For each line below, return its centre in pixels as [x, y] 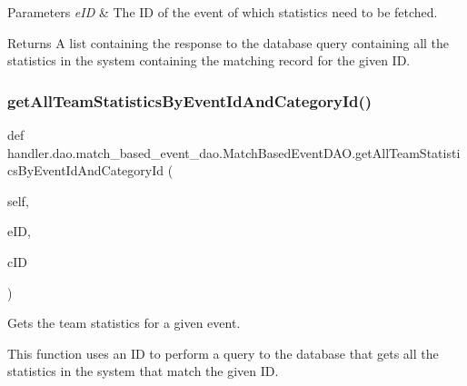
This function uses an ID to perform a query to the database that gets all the [223, 353]
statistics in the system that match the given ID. [143, 371]
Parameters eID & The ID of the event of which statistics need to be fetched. [223, 12]
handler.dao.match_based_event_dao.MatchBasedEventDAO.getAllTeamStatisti [234, 152]
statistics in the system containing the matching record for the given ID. [209, 60]
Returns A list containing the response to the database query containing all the [229, 42]
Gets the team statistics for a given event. [124, 323]
